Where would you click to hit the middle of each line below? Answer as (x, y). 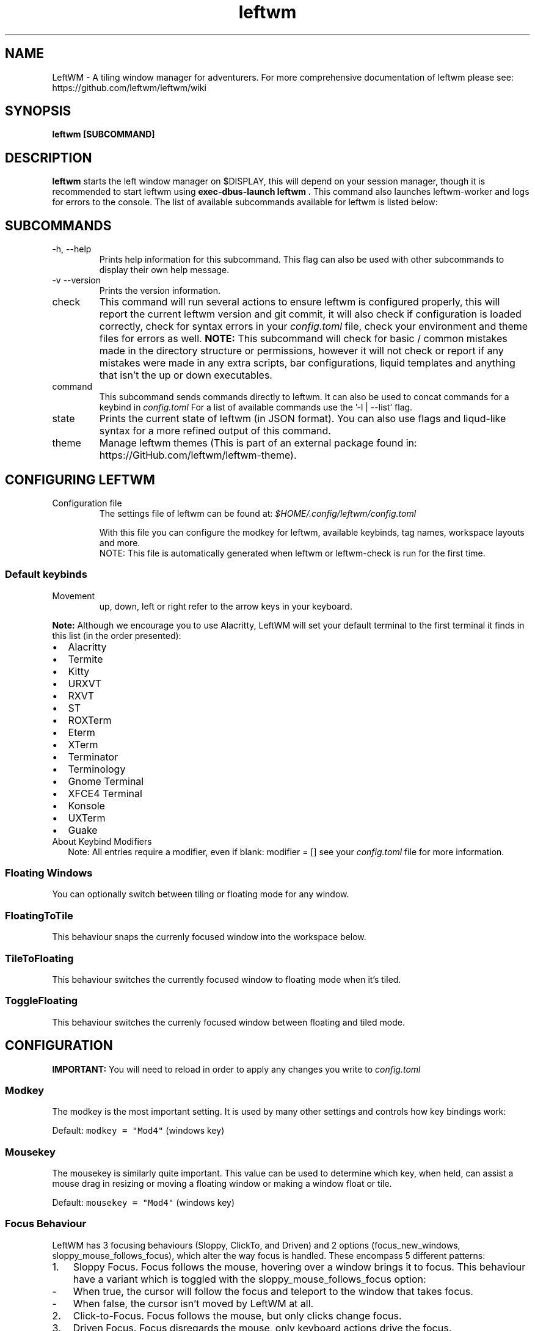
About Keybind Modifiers (102, 841)
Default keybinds (46, 574)
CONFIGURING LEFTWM (80, 480)
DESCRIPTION (49, 158)
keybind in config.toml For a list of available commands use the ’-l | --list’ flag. (256, 407)
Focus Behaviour (46, 1224)
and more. (120, 542)
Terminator (93, 757)
